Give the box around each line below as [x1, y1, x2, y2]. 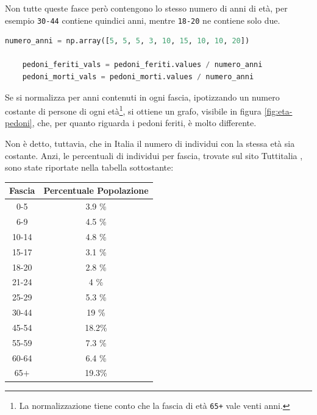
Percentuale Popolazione [43, 184, 149, 197]
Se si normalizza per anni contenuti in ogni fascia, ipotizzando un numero [5, 90, 280, 103]
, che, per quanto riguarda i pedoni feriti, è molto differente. [32, 116, 257, 129]
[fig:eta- [264, 104, 293, 117]
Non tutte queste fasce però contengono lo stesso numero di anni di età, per [5, 2, 288, 14]
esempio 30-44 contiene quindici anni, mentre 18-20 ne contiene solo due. [5, 13, 280, 26]
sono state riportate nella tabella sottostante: [5, 161, 174, 174]
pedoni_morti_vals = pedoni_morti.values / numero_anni [22, 73, 254, 82]
